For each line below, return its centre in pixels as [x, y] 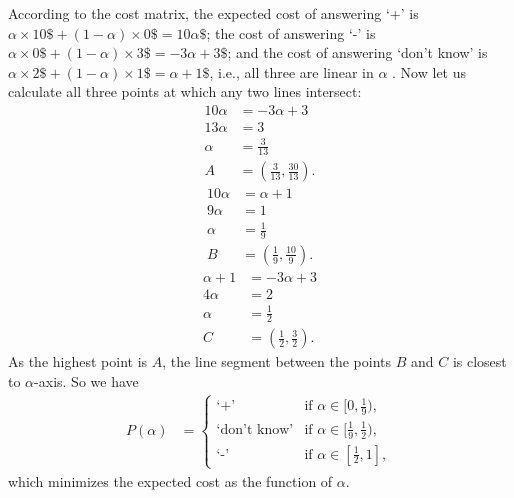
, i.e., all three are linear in [291, 71]
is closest [479, 361]
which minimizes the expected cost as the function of [170, 480]
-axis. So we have [86, 380]
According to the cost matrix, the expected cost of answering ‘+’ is [213, 13]
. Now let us [429, 71]
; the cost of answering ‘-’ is [291, 32]
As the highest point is [78, 361]
